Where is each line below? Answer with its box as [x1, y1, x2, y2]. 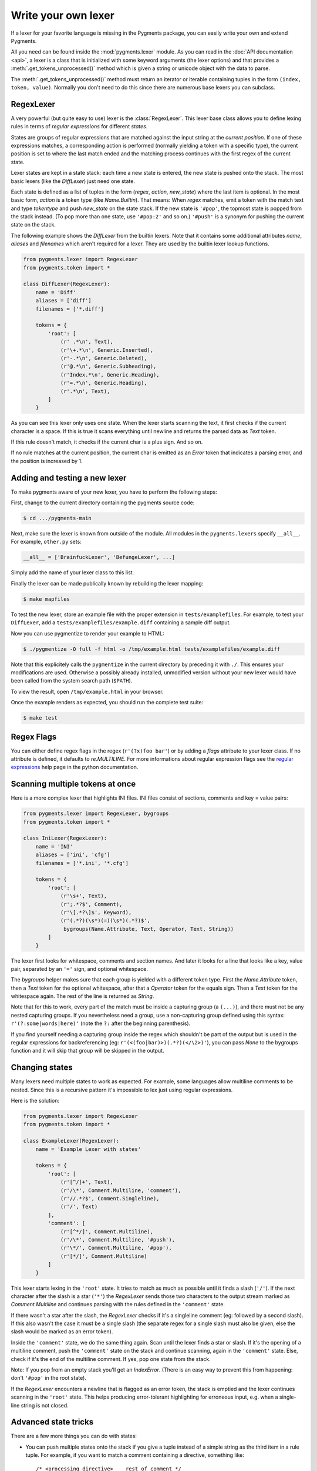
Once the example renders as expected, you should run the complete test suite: [11, 699, 204, 706]
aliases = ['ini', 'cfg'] [35, 851, 110, 858]
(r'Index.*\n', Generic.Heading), [60, 371, 160, 378]
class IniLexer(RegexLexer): [23, 835, 107, 841]
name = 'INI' [35, 843, 73, 850]
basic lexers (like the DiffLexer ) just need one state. [11, 177, 135, 185]
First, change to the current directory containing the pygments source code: [11, 499, 195, 506]
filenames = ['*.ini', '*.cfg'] [35, 860, 129, 866]
